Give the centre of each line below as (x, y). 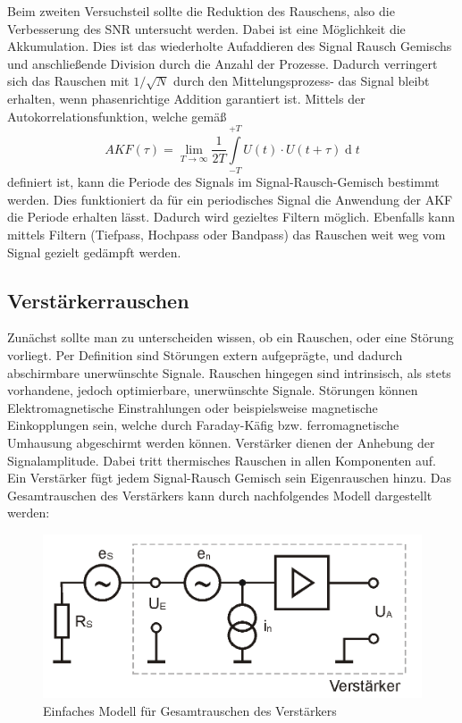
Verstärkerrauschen (98, 300)
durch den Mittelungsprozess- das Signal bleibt (301, 81)
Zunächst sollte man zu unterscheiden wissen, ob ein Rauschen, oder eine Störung (231, 337)
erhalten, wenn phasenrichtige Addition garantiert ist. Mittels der (186, 98)
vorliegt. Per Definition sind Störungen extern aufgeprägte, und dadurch (205, 355)
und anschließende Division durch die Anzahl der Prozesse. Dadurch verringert (223, 63)
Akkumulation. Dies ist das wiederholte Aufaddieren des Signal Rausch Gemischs (230, 46)
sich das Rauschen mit (68, 81)
